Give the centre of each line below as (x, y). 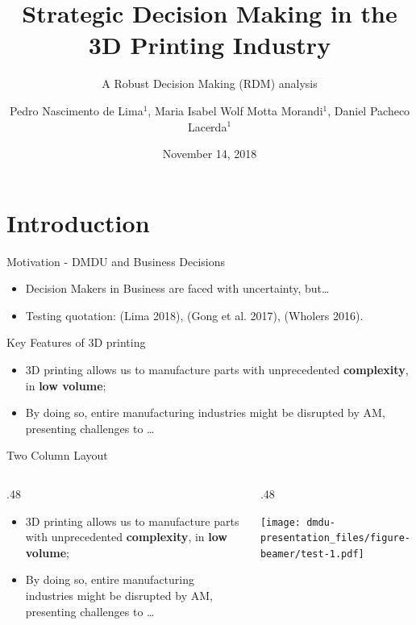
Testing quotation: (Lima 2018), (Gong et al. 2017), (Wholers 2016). (194, 315)
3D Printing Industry (210, 45)
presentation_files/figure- (335, 538)
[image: (281, 522)
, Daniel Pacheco (369, 110)
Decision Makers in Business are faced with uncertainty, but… (177, 288)
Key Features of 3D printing (76, 342)
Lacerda (207, 126)
